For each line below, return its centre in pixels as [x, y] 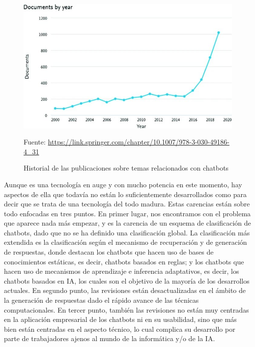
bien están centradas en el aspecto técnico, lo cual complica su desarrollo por [120, 329]
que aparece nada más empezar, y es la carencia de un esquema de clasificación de [127, 223]
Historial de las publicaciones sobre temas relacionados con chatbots [126, 168]
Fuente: [35, 142]
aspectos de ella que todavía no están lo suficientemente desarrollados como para [126, 194]
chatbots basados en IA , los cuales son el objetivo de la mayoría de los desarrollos [127, 280]
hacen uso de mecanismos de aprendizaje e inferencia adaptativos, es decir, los [122, 271]
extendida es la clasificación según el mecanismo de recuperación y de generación [126, 242]
